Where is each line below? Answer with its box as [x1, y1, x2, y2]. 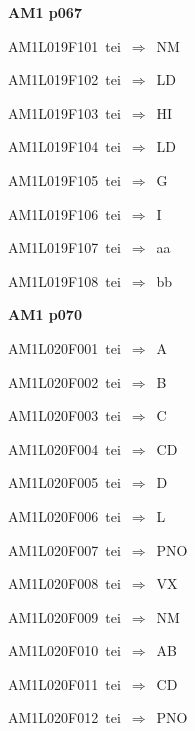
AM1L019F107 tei [8, 237, 121, 258]
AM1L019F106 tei [8, 203, 121, 224]
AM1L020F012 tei [8, 707, 121, 728]
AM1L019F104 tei [8, 136, 121, 157]
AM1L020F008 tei [8, 573, 121, 594]
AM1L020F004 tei [8, 438, 121, 459]
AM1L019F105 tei [8, 169, 121, 190]
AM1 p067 [8, 2, 82, 22]
